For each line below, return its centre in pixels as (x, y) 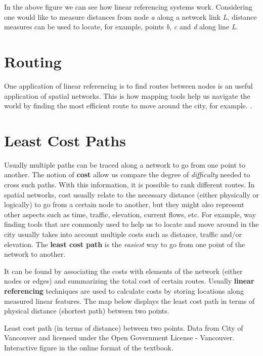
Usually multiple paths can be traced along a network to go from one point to (125, 164)
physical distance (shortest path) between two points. (87, 311)
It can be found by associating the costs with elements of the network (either (123, 271)
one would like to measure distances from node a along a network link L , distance (130, 16)
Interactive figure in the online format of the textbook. (89, 347)
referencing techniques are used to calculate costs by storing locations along (124, 290)
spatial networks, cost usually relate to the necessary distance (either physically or (131, 194)
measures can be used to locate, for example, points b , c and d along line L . (121, 27)
